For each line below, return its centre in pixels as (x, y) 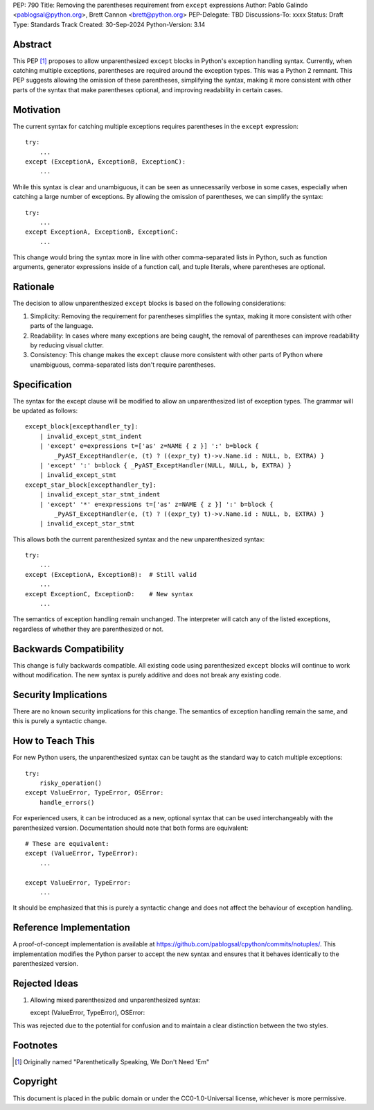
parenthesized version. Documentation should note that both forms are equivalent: (131, 828)
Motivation (37, 110)
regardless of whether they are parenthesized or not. (88, 629)
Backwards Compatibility (69, 649)
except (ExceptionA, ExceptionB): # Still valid (111, 574)
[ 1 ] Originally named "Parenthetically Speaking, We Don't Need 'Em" (112, 1061)
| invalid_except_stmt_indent (90, 436)
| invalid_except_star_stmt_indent (100, 495)
